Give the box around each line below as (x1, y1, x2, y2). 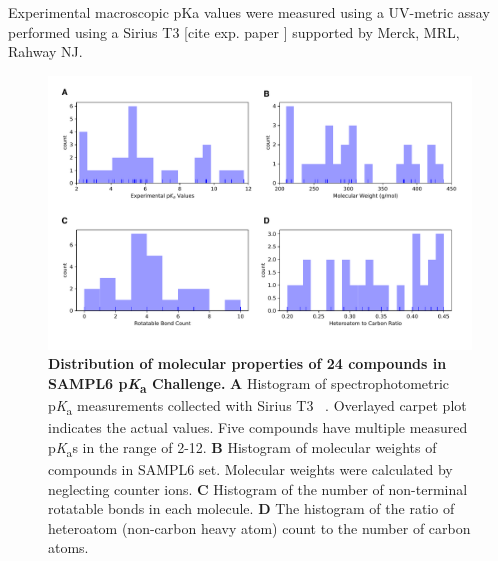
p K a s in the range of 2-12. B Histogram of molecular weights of (48, 436, 437, 460)
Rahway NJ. (8, 41, 83, 62)
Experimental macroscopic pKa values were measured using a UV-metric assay (8, 2, 490, 22)
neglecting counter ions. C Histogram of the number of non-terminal (48, 478, 468, 499)
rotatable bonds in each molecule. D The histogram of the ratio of (48, 498, 455, 519)
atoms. (48, 537, 89, 558)
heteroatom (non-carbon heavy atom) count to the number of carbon (48, 517, 471, 538)
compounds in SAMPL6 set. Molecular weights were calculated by (48, 459, 453, 480)
